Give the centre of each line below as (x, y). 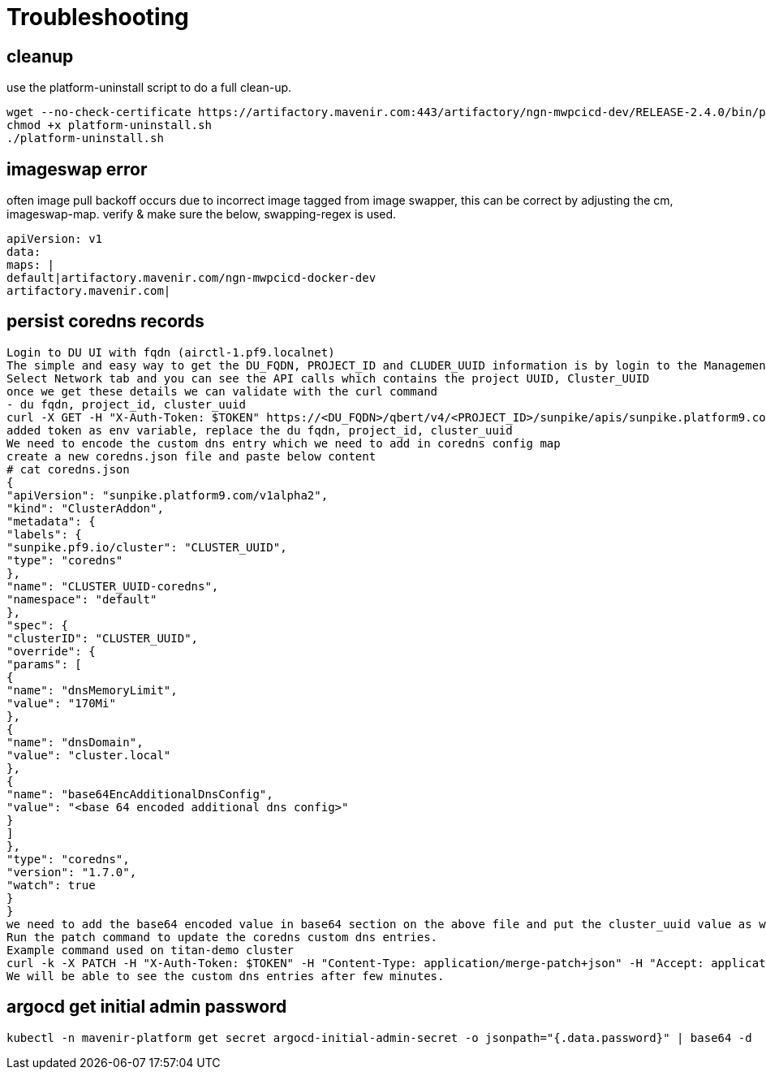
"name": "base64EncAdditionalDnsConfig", (140, 794)
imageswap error (77, 169)
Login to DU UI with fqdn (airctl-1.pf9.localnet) (171, 352)
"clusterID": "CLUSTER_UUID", (103, 638)
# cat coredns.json (68, 469)
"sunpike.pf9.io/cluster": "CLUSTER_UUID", (147, 547)
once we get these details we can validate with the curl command (222, 391)
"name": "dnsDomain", (75, 742)
